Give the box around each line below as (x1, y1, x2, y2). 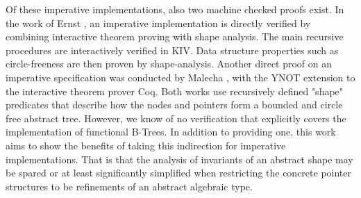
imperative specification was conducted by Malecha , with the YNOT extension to (6, 69, 355, 84)
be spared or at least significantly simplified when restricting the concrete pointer (6, 165, 352, 180)
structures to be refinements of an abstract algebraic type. (6, 179, 253, 193)
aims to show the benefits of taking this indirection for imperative (6, 138, 286, 152)
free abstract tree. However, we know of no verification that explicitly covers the (6, 110, 346, 125)
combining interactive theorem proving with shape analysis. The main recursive (6, 29, 344, 44)
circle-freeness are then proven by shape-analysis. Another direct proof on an (6, 56, 333, 71)
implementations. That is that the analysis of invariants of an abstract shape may (6, 151, 353, 166)
